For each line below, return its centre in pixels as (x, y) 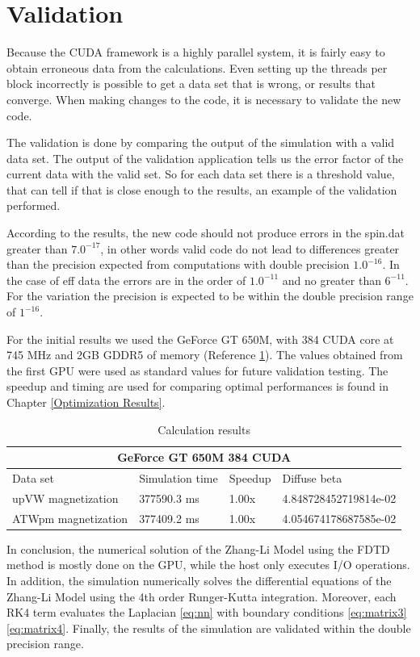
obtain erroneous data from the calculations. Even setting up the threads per (197, 67)
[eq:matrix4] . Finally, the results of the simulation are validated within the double (209, 628)
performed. (34, 205)
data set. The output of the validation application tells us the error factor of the (205, 158)
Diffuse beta (312, 478)
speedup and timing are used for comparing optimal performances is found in (198, 386)
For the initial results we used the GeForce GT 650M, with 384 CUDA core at (200, 339)
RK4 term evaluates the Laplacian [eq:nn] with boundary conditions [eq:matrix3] (207, 612)
